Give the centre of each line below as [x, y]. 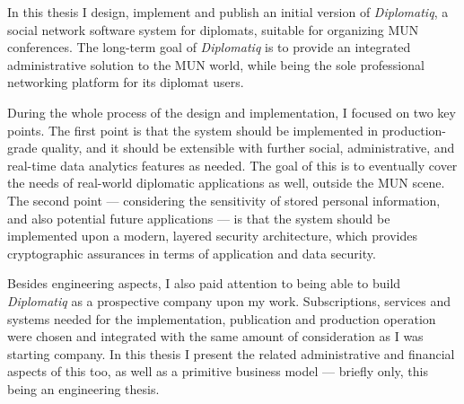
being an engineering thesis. [83, 388]
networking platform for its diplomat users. [126, 82]
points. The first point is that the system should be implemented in [193, 130]
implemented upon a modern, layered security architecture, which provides [212, 236]
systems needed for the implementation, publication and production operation [222, 318]
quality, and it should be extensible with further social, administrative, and [248, 148]
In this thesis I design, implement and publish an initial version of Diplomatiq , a [228, 12]
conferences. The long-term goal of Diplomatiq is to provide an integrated [209, 47]
